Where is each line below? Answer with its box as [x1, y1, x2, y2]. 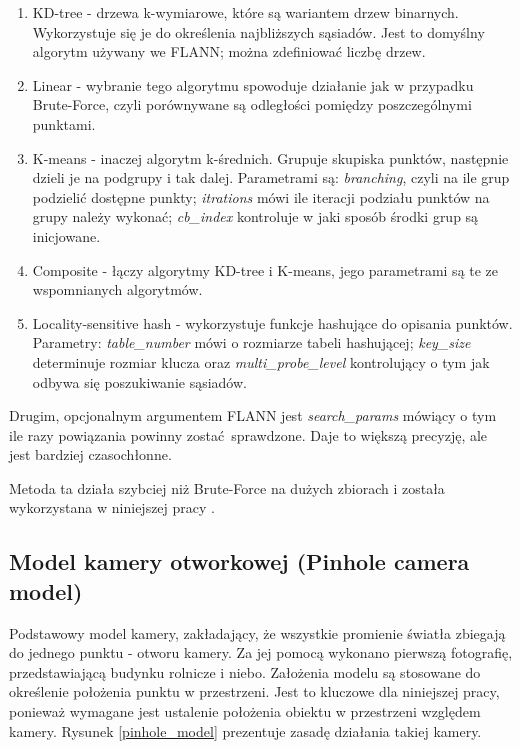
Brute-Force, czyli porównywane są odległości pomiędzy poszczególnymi [32, 94, 472, 115]
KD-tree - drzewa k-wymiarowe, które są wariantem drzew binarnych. [32, 2, 459, 22]
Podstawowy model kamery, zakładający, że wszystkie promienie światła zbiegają [9, 622, 506, 643]
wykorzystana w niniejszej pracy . [9, 497, 215, 518]
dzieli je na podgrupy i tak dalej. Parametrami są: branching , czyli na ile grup [32, 167, 510, 188]
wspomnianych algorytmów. [32, 279, 203, 300]
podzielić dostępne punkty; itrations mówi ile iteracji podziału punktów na [32, 186, 490, 207]
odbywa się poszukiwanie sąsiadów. [32, 371, 247, 392]
